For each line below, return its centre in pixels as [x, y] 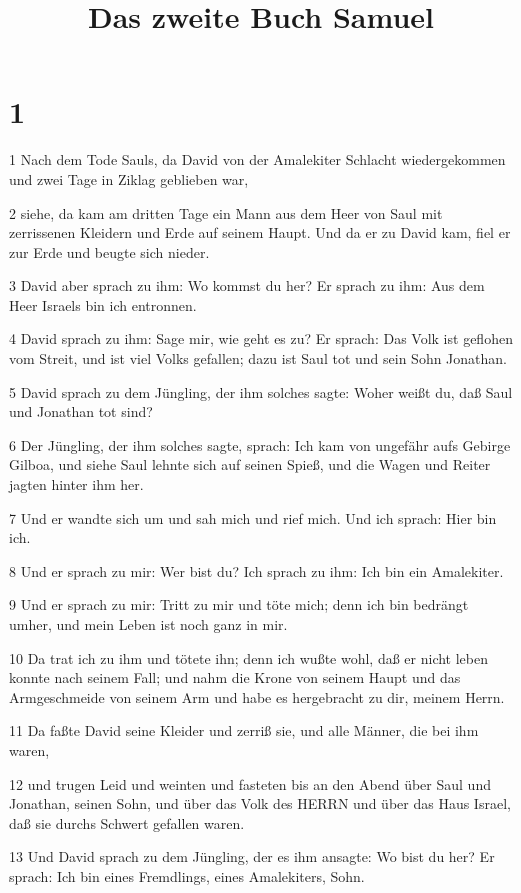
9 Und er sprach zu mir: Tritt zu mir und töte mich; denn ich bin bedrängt [239, 604]
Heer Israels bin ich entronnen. [103, 304]
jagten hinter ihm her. [76, 484]
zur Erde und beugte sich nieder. [109, 251]
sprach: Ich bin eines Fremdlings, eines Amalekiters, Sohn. [187, 875]
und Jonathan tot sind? [81, 411]
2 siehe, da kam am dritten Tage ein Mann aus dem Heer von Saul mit [226, 212]
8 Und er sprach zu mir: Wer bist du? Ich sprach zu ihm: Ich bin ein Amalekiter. [256, 570]
